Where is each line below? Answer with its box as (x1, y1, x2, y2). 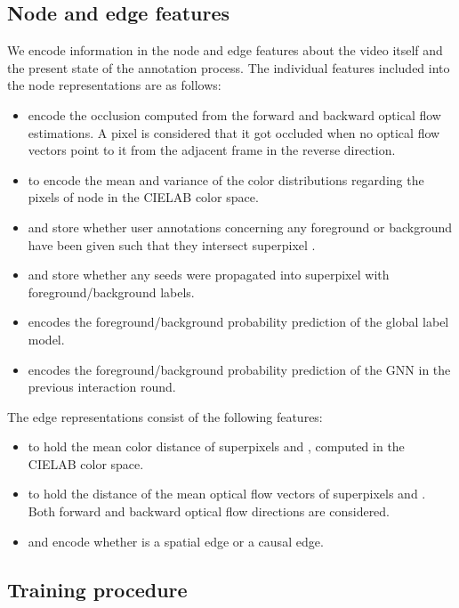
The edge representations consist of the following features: (7, 407, 323, 426)
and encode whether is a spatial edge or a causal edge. (28, 531, 324, 550)
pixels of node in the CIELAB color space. (28, 188, 259, 207)
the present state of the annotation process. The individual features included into (7, 58, 450, 77)
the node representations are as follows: (7, 76, 221, 94)
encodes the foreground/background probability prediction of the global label (28, 312, 449, 331)
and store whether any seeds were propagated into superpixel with (28, 265, 390, 284)
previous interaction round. (28, 377, 176, 396)
